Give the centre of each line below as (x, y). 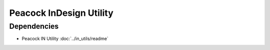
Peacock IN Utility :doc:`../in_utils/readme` (65, 39)
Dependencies (34, 26)
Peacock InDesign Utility (61, 13)
